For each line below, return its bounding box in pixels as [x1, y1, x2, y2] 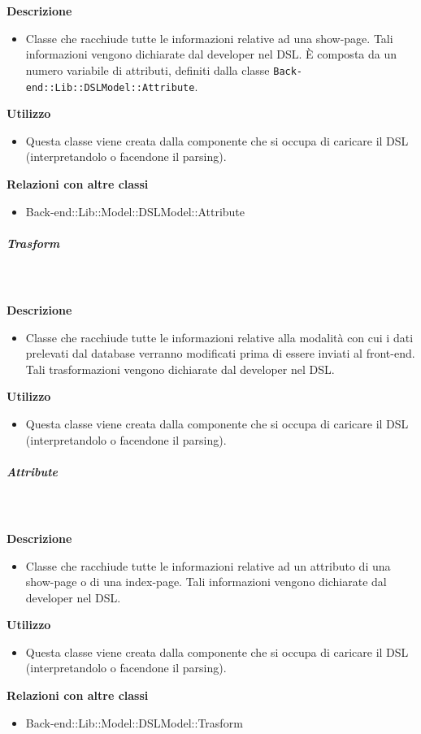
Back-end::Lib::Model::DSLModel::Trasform [25, 714, 243, 731]
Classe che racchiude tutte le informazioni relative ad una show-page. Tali [25, 29, 393, 46]
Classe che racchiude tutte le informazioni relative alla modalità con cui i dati [25, 328, 414, 345]
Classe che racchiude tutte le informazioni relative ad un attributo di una [25, 557, 391, 574]
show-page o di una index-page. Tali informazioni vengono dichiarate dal [25, 573, 387, 590]
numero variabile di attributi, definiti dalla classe [25, 61, 270, 78]
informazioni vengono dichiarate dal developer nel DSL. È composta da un [25, 46, 397, 63]
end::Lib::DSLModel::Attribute [25, 81, 195, 93]
